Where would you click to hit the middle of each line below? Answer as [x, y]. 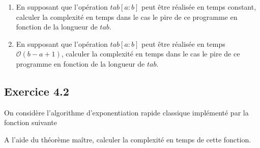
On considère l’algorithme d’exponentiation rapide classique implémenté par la [126, 112]
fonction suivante [31, 122]
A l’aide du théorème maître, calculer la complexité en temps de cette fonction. [128, 139]
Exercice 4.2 [37, 91]
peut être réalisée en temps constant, [199, 7]
